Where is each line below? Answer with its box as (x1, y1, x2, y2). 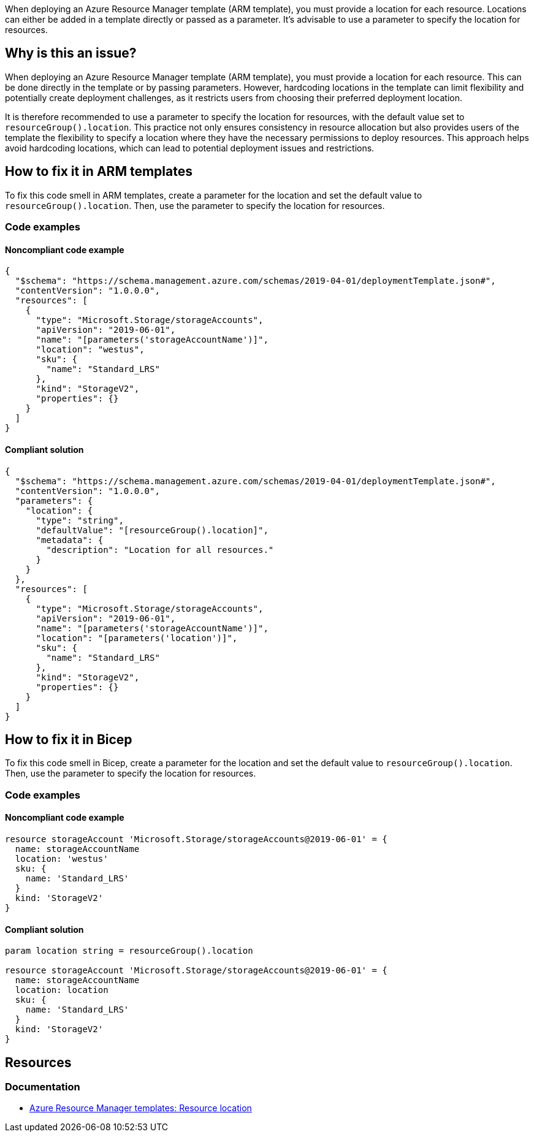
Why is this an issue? (5, 45, 137, 61)
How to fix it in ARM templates (5, 164, 193, 180)
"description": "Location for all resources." (46, 544, 274, 555)
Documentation (5, 1081, 80, 1093)
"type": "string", (36, 515, 124, 525)
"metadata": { (36, 534, 104, 545)
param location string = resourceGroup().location (5, 946, 253, 956)
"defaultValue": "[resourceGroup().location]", (36, 525, 269, 535)
